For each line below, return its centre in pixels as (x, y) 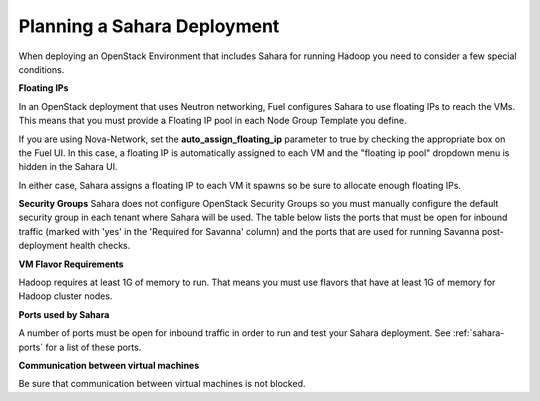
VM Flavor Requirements (71, 264)
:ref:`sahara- (478, 333)
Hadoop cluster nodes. (65, 296)
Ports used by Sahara (64, 314)
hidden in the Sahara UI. (68, 167)
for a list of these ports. (93, 347)
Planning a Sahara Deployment (149, 26)
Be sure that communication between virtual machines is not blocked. (162, 384)
